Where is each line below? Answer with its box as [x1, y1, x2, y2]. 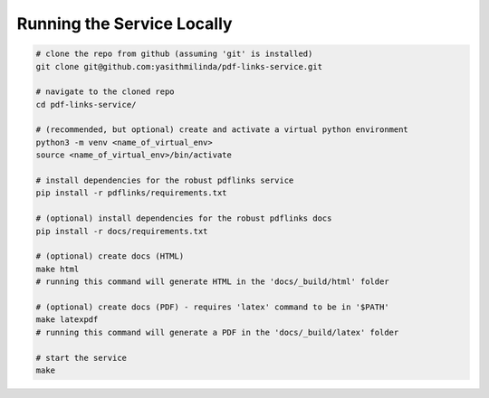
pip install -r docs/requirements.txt [35, 226, 208, 236]
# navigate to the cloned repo [35, 87, 176, 97]
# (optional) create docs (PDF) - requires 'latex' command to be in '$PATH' [35, 301, 389, 312]
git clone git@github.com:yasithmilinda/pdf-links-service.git [35, 62, 323, 71]
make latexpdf [35, 315, 99, 325]
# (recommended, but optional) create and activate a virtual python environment [35, 125, 409, 135]
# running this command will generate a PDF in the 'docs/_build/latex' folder [35, 327, 399, 337]
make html [35, 263, 80, 274]
